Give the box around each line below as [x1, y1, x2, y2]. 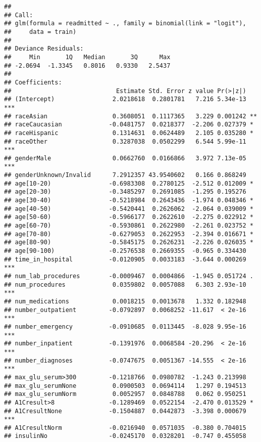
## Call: [4, 11, 33, 19]
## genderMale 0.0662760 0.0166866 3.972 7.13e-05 [4, 154, 246, 162]
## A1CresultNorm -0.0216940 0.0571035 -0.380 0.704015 [4, 424, 246, 431]
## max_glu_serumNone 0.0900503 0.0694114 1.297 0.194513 [4, 382, 246, 389]
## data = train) [4, 28, 77, 35]
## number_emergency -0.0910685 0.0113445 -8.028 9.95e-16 [4, 323, 246, 330]
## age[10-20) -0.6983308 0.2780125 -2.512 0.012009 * [4, 180, 253, 187]
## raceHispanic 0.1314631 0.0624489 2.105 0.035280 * [4, 129, 253, 137]
